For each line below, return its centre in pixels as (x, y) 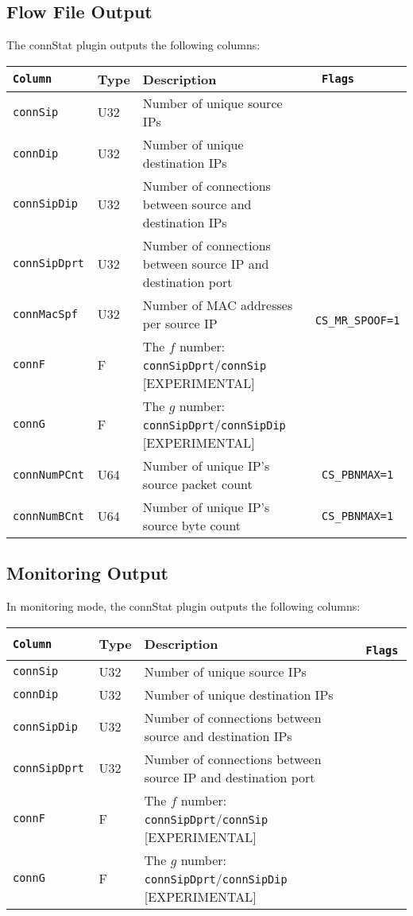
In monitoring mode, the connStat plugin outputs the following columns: (183, 606)
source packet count (197, 483)
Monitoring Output (87, 573)
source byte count (192, 525)
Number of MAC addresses (218, 305)
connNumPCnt (49, 474)
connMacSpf (45, 314)
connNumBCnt (49, 516)
